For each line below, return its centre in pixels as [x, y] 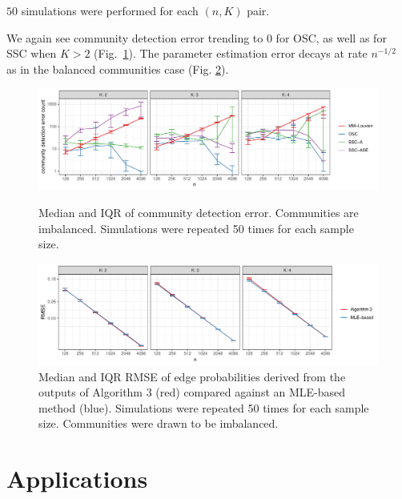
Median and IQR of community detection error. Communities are [199, 213]
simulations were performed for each [110, 10]
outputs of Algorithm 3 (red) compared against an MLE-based [192, 392]
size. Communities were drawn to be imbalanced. [159, 423]
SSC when [32, 53]
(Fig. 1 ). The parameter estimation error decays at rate [231, 53]
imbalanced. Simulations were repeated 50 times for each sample [196, 228]
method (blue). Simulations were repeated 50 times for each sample [204, 407]
